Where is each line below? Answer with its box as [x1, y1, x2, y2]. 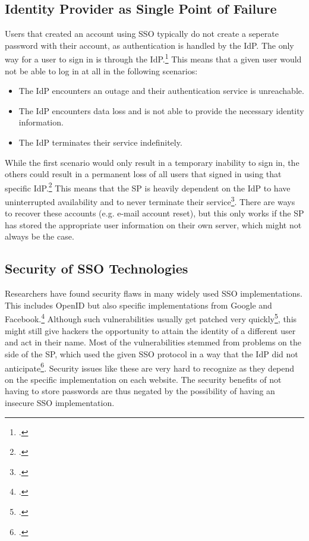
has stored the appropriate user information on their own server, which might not [5, 218, 302, 231]
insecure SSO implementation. [5, 396, 115, 408]
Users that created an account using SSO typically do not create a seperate [5, 27, 279, 40]
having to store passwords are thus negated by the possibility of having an [5, 385, 275, 397]
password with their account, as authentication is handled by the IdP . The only [5, 39, 294, 51]
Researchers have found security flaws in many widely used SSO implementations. [5, 287, 302, 300]
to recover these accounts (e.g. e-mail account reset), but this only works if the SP [5, 207, 304, 219]
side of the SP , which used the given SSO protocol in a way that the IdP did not [5, 347, 298, 360]
